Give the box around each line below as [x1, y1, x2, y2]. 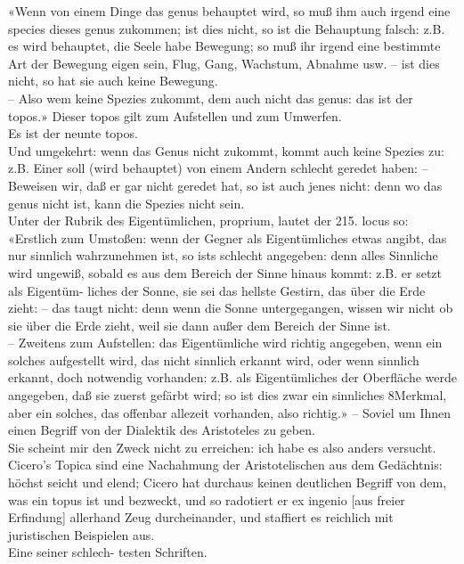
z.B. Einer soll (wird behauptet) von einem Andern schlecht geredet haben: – [8, 159, 428, 177]
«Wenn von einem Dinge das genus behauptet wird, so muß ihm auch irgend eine [8, 2, 451, 20]
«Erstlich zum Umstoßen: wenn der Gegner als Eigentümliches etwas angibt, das [8, 228, 447, 247]
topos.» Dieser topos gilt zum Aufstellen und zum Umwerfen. [8, 106, 342, 125]
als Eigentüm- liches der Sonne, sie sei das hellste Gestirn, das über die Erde [8, 281, 426, 299]
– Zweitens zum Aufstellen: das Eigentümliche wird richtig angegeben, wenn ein [8, 333, 443, 352]
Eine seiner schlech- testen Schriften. [8, 543, 208, 561]
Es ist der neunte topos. [8, 124, 138, 143]
